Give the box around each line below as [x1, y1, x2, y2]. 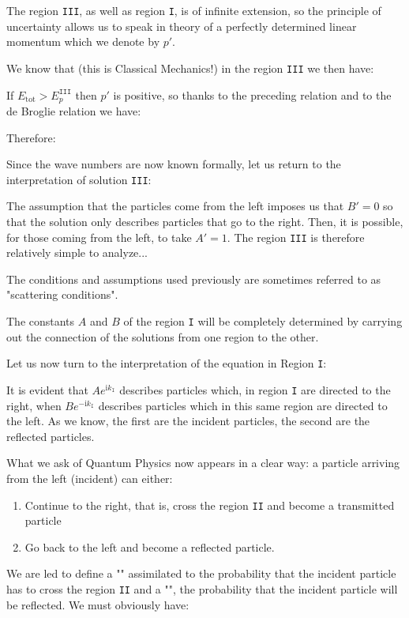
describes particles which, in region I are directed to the [119, 381, 391, 398]
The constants [6, 313, 75, 330]
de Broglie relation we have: [6, 102, 141, 119]
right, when [6, 397, 62, 413]
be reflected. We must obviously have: [6, 596, 189, 612]
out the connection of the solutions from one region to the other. [6, 328, 319, 345]
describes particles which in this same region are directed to [98, 397, 388, 413]
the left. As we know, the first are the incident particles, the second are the [6, 413, 370, 429]
